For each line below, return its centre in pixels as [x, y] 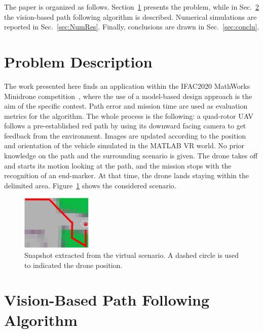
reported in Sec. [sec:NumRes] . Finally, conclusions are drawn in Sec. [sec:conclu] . [132, 27]
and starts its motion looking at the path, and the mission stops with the [118, 165]
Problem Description [78, 61]
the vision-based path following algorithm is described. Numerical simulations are [130, 16]
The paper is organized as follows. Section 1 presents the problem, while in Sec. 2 [131, 7]
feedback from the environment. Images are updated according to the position [125, 135]
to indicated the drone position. [73, 265]
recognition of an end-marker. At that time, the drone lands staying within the [126, 175]
